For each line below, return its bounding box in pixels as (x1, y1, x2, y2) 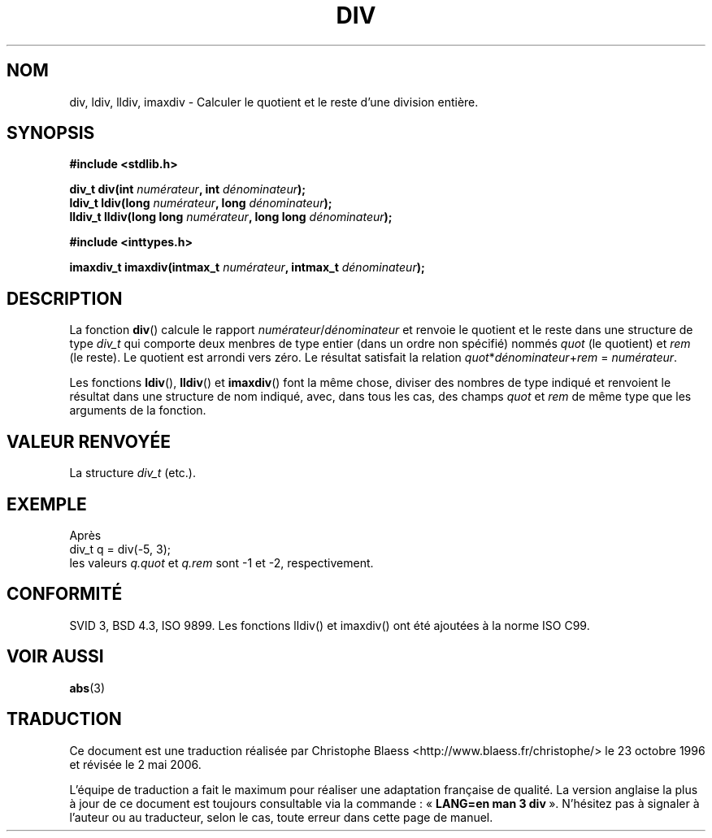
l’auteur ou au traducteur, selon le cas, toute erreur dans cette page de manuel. (69, 810, 493, 824)
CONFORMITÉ (7, 584, 123, 605)
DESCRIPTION (7, 288, 123, 309)
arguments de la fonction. (69, 403, 206, 418)
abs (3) (69, 680, 106, 695)
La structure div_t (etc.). (69, 466, 197, 480)
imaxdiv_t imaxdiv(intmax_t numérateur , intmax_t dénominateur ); (69, 260, 425, 275)
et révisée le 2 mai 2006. (69, 757, 202, 771)
